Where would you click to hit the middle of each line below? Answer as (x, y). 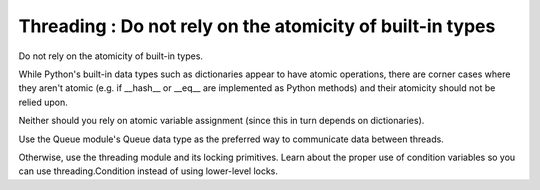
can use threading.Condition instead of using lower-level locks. (148, 171)
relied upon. (43, 102)
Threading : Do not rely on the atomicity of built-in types (257, 26)
